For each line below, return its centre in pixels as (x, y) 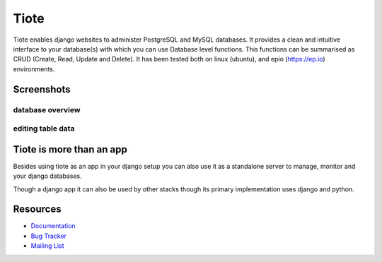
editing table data (44, 129)
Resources (37, 209)
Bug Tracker (49, 236)
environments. (34, 69)
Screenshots (42, 89)
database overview (47, 109)
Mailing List (47, 246)
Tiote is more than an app (70, 149)
